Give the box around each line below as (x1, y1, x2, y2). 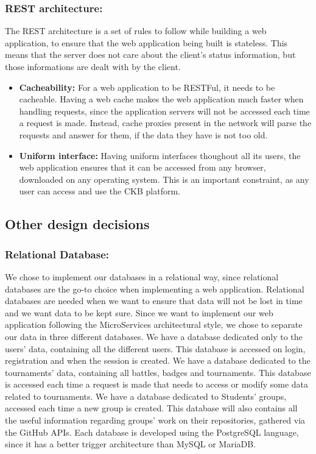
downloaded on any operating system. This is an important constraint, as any (19, 172, 309, 185)
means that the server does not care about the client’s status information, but (5, 48, 296, 61)
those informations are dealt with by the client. (5, 60, 181, 73)
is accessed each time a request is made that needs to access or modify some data (5, 378, 309, 391)
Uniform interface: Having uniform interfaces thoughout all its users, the (19, 149, 301, 161)
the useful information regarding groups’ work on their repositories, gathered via (5, 414, 306, 427)
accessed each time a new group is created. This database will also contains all (5, 402, 298, 414)
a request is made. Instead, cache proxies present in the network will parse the (19, 116, 312, 129)
